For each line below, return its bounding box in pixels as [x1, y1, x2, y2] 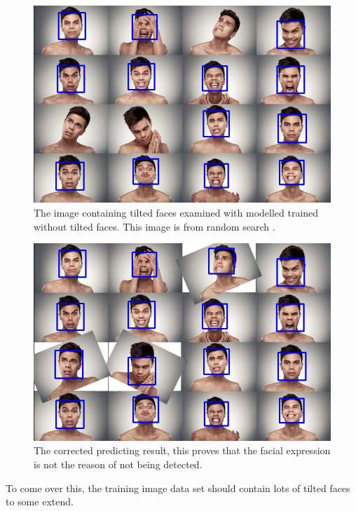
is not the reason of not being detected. [34, 456, 203, 471]
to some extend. [6, 494, 74, 509]
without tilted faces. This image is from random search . [34, 219, 275, 233]
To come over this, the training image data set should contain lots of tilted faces [6, 480, 350, 495]
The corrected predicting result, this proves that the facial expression [34, 443, 331, 458]
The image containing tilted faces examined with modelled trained [34, 205, 319, 220]
